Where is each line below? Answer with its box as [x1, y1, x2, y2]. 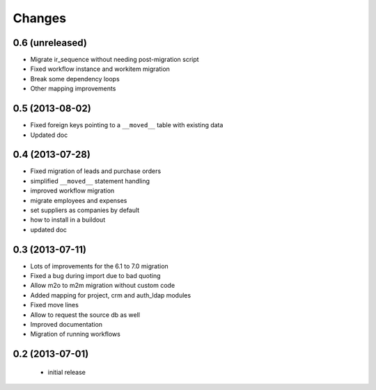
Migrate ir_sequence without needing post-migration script [30, 56, 199, 64]
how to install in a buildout [30, 216, 106, 224]
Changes [13, 10, 66, 26]
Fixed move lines [30, 301, 79, 309]
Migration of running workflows [30, 330, 121, 339]
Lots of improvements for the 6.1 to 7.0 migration [30, 261, 169, 270]
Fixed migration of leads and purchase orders [30, 167, 162, 175]
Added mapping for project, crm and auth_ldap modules [30, 291, 191, 299]
